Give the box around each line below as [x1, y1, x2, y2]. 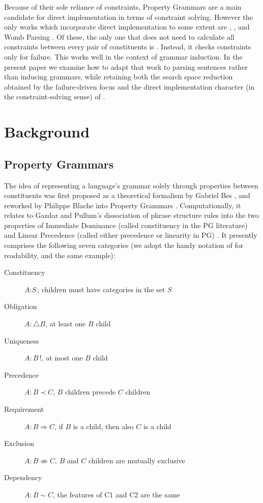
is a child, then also [73, 421, 134, 431]
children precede [65, 386, 116, 397]
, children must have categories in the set [37, 284, 165, 294]
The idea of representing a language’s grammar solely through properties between [4, 180, 258, 190]
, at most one [41, 352, 83, 363]
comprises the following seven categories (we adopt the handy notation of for [4, 240, 244, 250]
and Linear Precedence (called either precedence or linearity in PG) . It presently [4, 230, 257, 240]
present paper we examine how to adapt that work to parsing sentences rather [4, 61, 248, 72]
